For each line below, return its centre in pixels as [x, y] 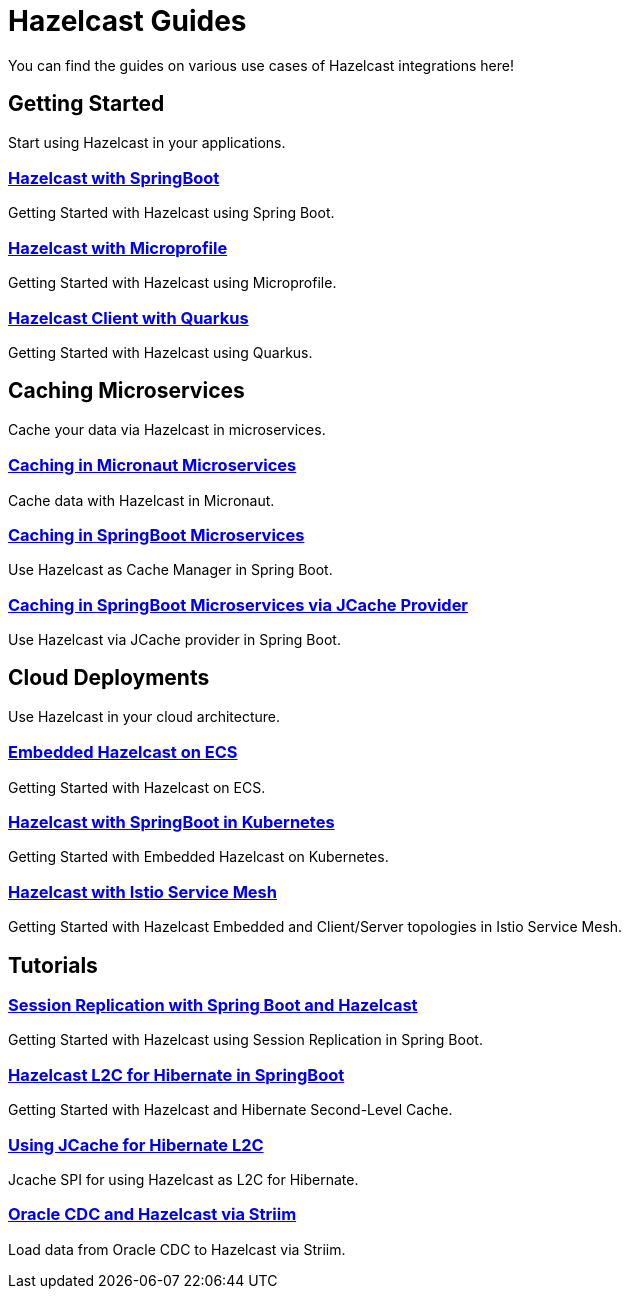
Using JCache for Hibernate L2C [136, 1144]
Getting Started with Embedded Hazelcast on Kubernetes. [198, 857]
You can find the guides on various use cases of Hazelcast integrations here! [261, 65]
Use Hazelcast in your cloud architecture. [144, 716]
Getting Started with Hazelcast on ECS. [137, 787]
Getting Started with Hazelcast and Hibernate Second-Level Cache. [230, 1110]
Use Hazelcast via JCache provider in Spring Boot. [174, 640]
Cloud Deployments [109, 678]
